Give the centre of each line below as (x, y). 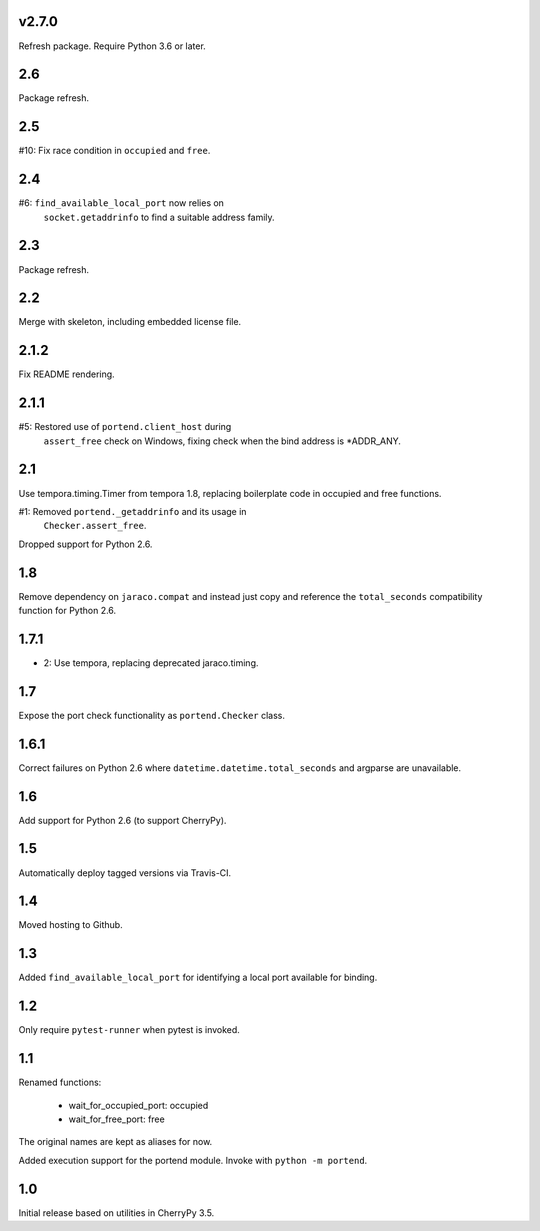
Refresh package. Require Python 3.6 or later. (112, 46)
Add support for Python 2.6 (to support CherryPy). (122, 820)
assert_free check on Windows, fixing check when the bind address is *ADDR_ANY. (222, 441)
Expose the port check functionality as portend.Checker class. (151, 715)
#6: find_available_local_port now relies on (121, 203)
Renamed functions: (60, 1082)
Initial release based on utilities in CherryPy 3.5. (116, 1212)
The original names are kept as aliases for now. (115, 1142)
